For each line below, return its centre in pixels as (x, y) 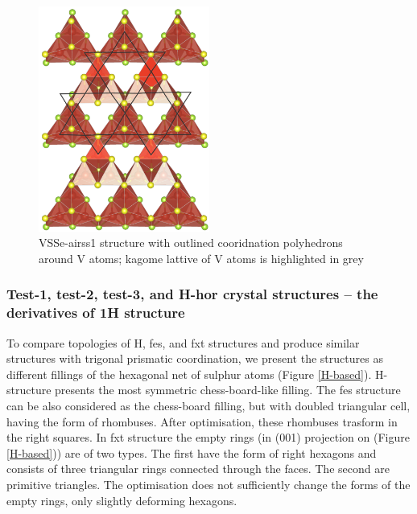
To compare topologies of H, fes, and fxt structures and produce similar (183, 342)
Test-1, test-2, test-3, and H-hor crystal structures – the (192, 294)
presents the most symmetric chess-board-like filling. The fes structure (228, 390)
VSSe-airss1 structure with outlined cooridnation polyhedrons (191, 243)
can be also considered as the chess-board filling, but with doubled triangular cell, (208, 406)
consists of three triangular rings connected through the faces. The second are (198, 469)
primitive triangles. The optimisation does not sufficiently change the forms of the (208, 485)
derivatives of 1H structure (96, 313)
